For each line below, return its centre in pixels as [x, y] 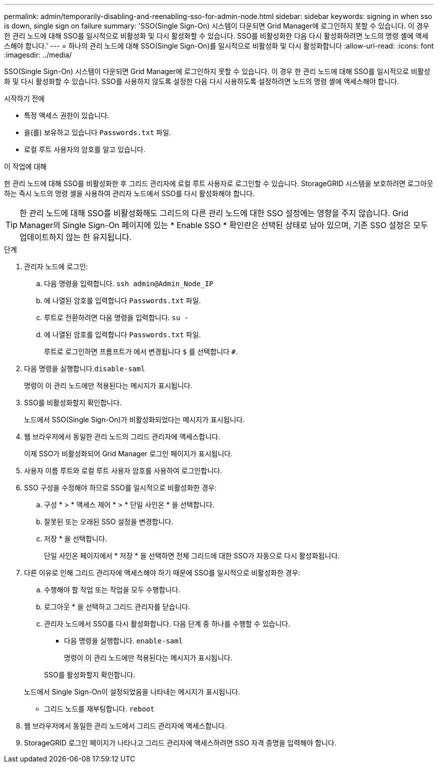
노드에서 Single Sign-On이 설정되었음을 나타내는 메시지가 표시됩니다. [132, 692]
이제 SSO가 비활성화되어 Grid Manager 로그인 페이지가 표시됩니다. [128, 454]
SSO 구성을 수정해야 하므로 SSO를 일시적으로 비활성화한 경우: [120, 488]
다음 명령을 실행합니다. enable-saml [123, 641]
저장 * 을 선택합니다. [75, 539]
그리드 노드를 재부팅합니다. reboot [99, 709]
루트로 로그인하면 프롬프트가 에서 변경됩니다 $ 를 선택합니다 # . [141, 351]
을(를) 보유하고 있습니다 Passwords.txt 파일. [98, 132]
